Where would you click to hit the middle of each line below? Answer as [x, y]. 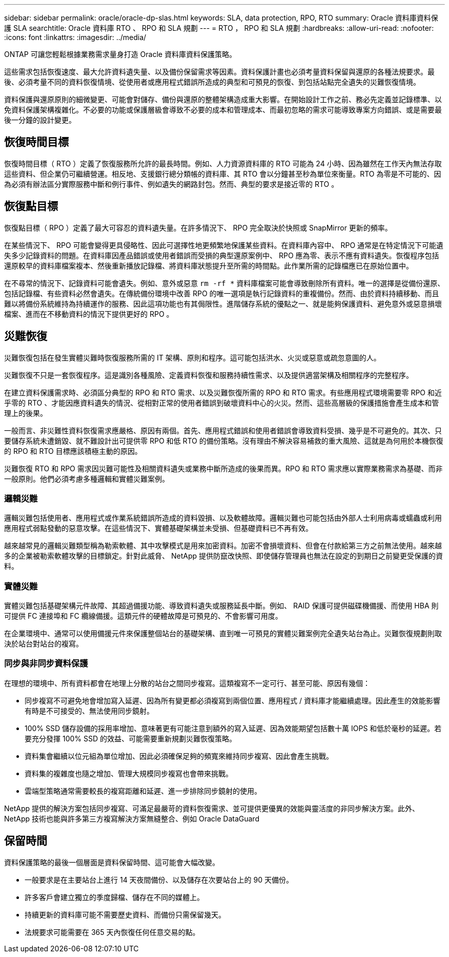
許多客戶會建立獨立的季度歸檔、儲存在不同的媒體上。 [114, 897]
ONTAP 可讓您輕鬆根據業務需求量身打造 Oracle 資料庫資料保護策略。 [120, 54]
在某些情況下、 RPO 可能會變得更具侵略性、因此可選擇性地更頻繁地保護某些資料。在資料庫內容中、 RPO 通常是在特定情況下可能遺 [224, 245]
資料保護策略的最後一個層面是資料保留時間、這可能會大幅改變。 [112, 862]
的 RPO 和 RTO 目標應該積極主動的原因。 [73, 451]
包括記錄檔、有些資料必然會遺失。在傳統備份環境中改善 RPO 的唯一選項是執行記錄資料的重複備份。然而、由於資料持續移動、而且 [222, 293]
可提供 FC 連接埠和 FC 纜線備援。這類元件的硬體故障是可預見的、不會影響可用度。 [143, 616]
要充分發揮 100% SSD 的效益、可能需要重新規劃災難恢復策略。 [130, 738]
